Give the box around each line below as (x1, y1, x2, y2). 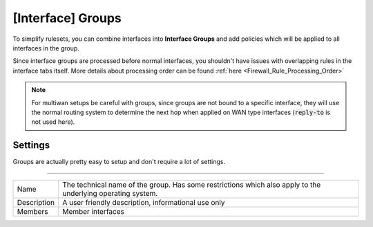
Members (17, 206, 48, 216)
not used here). (31, 118, 75, 126)
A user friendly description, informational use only (62, 197, 225, 207)
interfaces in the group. (12, 44, 79, 52)
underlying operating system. (62, 188, 158, 198)
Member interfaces (62, 206, 124, 216)
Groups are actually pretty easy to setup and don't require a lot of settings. (12, 158, 226, 166)
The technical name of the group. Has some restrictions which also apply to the (62, 180, 321, 190)
